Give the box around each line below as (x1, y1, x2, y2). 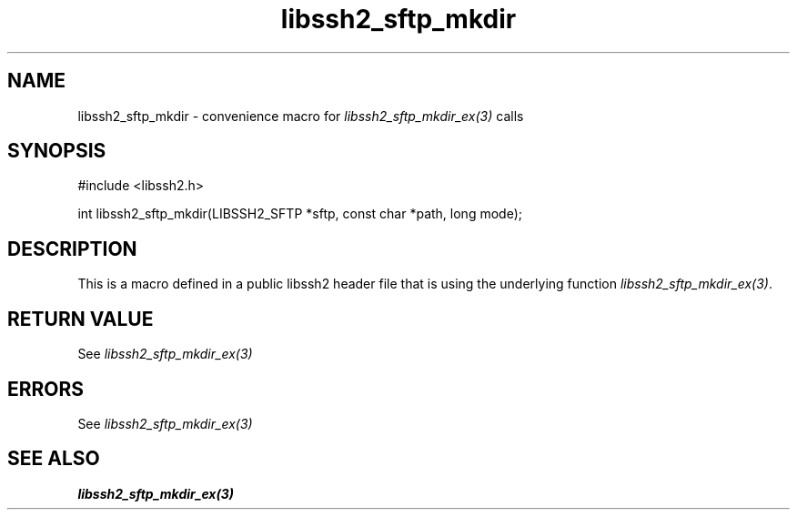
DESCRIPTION (7, 237, 137, 260)
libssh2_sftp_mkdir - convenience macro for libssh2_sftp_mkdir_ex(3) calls (77, 107, 524, 124)
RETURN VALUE (7, 307, 154, 330)
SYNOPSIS (7, 139, 106, 163)
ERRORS (7, 377, 85, 400)
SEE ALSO (7, 447, 100, 471)
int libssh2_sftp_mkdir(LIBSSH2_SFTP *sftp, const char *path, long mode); (77, 206, 522, 222)
